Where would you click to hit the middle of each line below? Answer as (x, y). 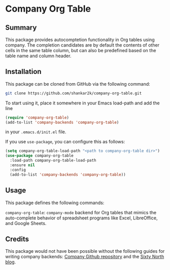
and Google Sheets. (26, 223)
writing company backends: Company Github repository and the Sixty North (85, 257)
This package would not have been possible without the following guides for (85, 251)
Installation (23, 72)
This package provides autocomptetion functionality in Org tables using (80, 40)
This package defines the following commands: (55, 203)
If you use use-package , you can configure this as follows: (65, 142)
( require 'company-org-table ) (37, 118)
